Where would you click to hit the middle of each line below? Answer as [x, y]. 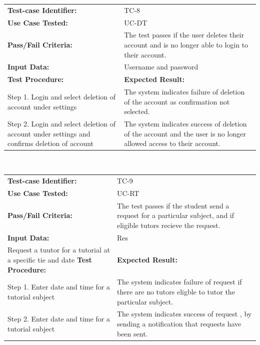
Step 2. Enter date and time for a [59, 319]
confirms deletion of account [51, 143]
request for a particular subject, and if [175, 215]
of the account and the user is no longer [185, 133]
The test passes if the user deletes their [184, 35]
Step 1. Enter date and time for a [59, 287]
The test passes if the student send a [173, 205]
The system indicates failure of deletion [184, 92]
